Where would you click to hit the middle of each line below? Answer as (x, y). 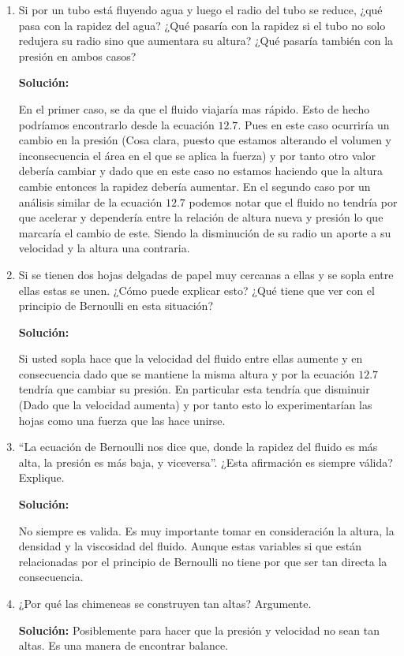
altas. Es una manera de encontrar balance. (123, 645)
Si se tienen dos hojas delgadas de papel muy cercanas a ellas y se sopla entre (206, 274)
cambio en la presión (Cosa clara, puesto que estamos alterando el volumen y (205, 140)
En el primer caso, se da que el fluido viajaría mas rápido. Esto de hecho (194, 108)
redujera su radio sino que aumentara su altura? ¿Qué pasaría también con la (206, 41)
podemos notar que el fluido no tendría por (293, 201)
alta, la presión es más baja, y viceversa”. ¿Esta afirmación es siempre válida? (206, 462)
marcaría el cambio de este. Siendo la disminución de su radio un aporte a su (205, 232)
